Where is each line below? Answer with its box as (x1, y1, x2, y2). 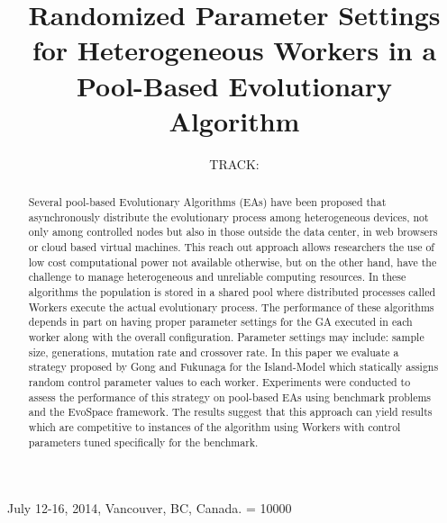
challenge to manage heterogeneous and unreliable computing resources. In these (28, 269, 406, 284)
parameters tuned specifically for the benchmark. (28, 434, 259, 449)
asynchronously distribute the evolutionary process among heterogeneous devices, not (28, 209, 429, 224)
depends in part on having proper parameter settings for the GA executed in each (28, 314, 413, 329)
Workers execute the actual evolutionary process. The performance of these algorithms (28, 299, 434, 314)
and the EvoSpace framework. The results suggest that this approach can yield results (28, 404, 433, 419)
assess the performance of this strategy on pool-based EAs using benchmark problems (28, 389, 432, 404)
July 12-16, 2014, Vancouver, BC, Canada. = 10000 (7, 499, 292, 518)
